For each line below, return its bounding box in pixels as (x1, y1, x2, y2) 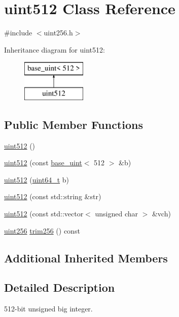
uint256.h (44, 27, 73, 38)
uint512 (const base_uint (4, 157, 82, 168)
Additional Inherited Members (4, 250, 168, 265)
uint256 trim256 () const (4, 225, 80, 236)
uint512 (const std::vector (4, 208, 84, 219)
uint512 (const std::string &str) (4, 191, 101, 202)
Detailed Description (4, 280, 115, 295)
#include (4, 27, 32, 38)
